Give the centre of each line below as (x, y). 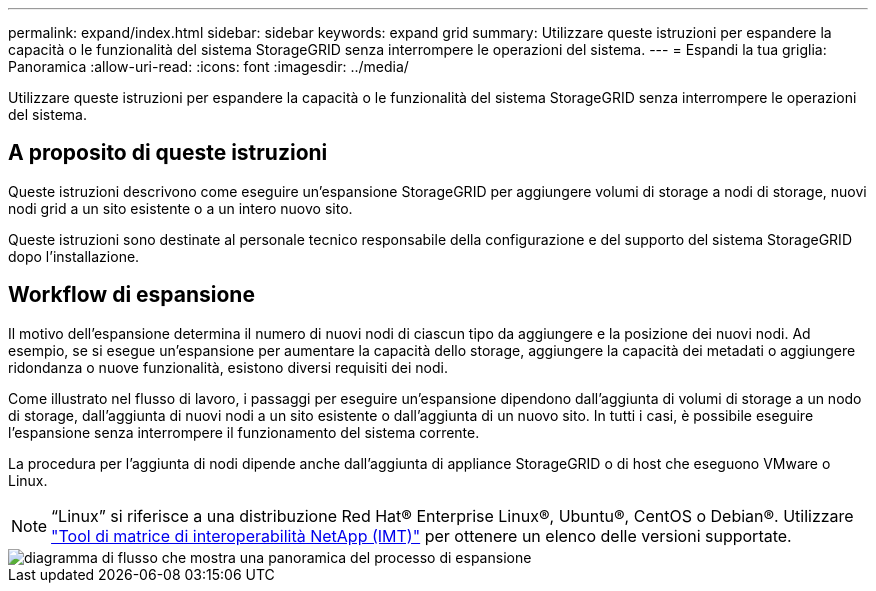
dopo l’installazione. (74, 256)
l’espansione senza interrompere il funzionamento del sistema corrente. (244, 432)
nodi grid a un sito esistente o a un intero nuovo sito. (180, 208)
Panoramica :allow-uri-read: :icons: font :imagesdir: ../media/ (208, 66)
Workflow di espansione (131, 295)
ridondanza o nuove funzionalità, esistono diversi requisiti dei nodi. (228, 367)
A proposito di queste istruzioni (168, 153)
